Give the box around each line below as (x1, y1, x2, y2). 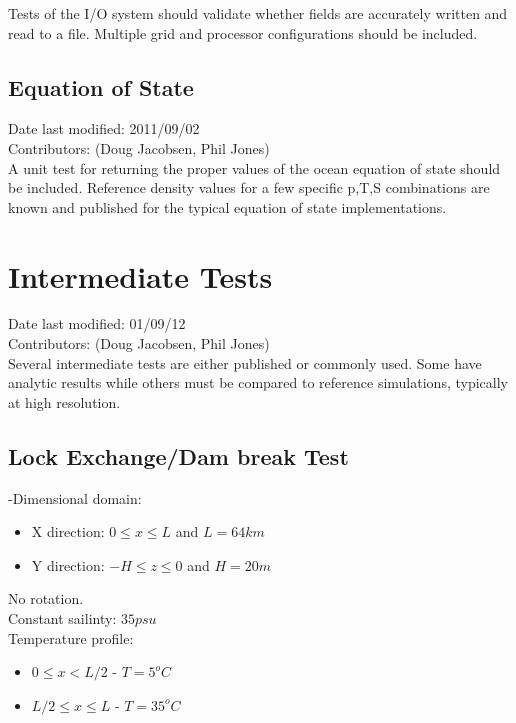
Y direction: (31, 554, 105, 575)
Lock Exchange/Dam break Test (8, 440, 349, 471)
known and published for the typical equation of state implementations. (8, 196, 447, 217)
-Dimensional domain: (8, 487, 142, 508)
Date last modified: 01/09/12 (8, 313, 186, 334)
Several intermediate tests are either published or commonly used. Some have (8, 352, 482, 373)
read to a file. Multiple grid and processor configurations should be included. (8, 22, 478, 43)
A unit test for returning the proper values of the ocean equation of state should (8, 157, 501, 178)
